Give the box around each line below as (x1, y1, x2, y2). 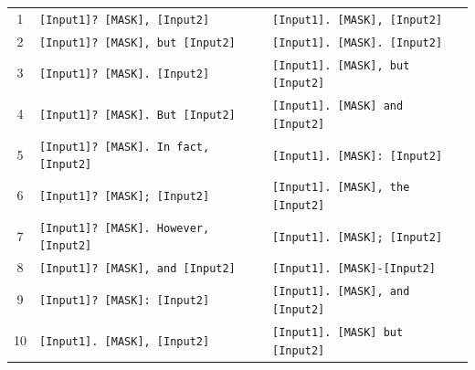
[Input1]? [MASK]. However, (39, 221, 210, 235)
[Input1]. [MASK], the (271, 181, 410, 195)
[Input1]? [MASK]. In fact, (39, 140, 210, 153)
